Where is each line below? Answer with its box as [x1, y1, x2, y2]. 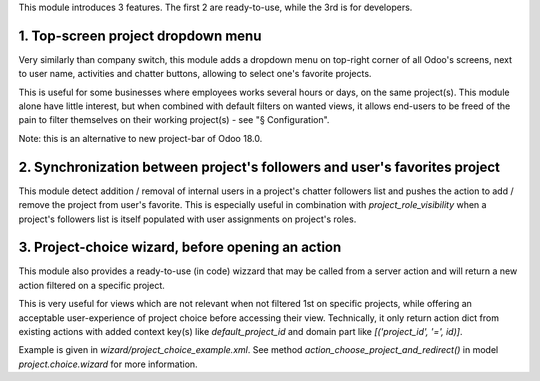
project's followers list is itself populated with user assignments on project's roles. [18, 213, 357, 225]
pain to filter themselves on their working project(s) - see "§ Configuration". [18, 114, 330, 126]
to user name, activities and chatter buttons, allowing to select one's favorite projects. [18, 68, 372, 80]
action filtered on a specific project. [18, 279, 165, 291]
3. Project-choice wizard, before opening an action [18, 239, 342, 256]
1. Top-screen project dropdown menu [18, 27, 262, 44]
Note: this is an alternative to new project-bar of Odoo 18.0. [18, 132, 263, 144]
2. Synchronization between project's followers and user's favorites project [18, 158, 500, 175]
